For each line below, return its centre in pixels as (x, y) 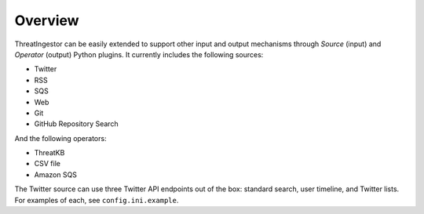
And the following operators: (60, 138)
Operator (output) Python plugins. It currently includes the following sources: (139, 54)
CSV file (47, 164)
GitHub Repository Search (76, 124)
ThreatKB (49, 153)
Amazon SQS (56, 174)
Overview (47, 20)
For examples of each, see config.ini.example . (97, 200)
